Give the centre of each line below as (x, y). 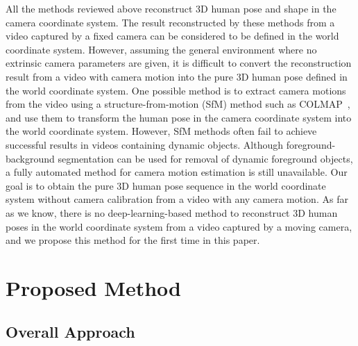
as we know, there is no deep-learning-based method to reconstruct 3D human (172, 212)
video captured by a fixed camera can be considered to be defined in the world (172, 36)
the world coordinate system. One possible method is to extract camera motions (176, 90)
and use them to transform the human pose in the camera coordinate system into (179, 117)
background (30, 158)
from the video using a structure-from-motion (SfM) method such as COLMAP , (178, 104)
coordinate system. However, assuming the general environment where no (161, 49)
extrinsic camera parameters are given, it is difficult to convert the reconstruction (179, 63)
